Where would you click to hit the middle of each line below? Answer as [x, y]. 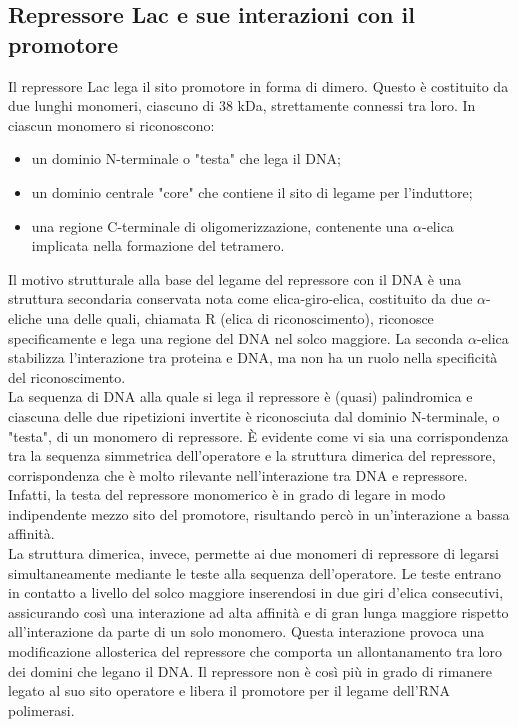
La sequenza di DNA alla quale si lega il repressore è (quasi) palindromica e [240, 396]
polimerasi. [41, 709]
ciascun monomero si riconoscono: [111, 124]
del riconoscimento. [67, 376]
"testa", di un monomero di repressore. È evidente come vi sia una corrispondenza [258, 435]
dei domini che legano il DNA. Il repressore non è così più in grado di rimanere [250, 670]
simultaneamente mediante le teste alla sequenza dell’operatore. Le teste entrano [254, 572]
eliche [25, 317]
